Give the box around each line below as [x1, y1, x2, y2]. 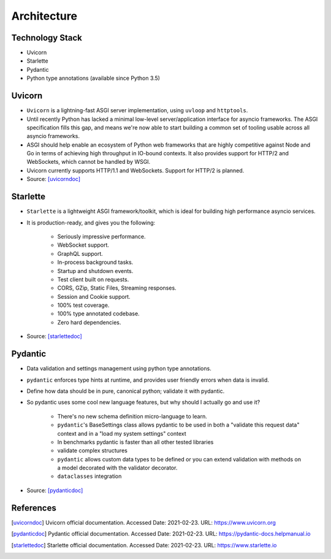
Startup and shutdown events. [57, 267, 134, 274]
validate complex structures [57, 447, 128, 454]
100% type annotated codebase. [57, 310, 140, 317]
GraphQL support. [57, 250, 104, 257]
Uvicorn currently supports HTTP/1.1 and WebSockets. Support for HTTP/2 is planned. [26, 166, 245, 174]
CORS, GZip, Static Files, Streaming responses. [57, 284, 177, 291]
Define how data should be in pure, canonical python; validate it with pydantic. [26, 387, 225, 395]
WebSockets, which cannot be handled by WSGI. [26, 158, 151, 166]
